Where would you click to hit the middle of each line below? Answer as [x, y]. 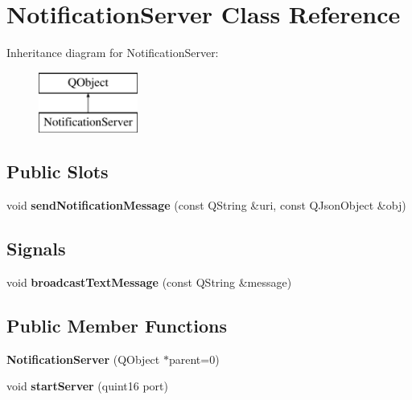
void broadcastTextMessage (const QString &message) [149, 282]
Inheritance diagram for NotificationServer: [113, 53]
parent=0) [194, 359]
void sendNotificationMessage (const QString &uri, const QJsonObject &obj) [206, 205]
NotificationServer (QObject [83, 359]
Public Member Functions [117, 325]
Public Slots [58, 171]
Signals [36, 249]
